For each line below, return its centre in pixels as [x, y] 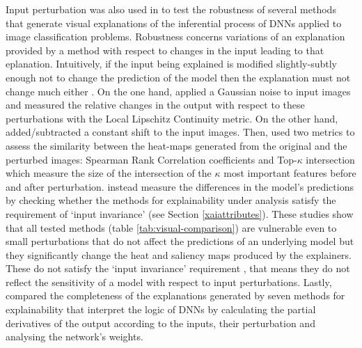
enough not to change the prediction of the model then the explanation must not [178, 77]
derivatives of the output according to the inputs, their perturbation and [160, 323]
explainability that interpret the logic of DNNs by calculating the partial [161, 309]
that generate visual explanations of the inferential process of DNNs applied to [174, 23]
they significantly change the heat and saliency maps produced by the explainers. [179, 254]
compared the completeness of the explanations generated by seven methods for [175, 295]
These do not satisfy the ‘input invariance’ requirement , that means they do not [178, 268]
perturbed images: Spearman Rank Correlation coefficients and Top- [151, 159]
